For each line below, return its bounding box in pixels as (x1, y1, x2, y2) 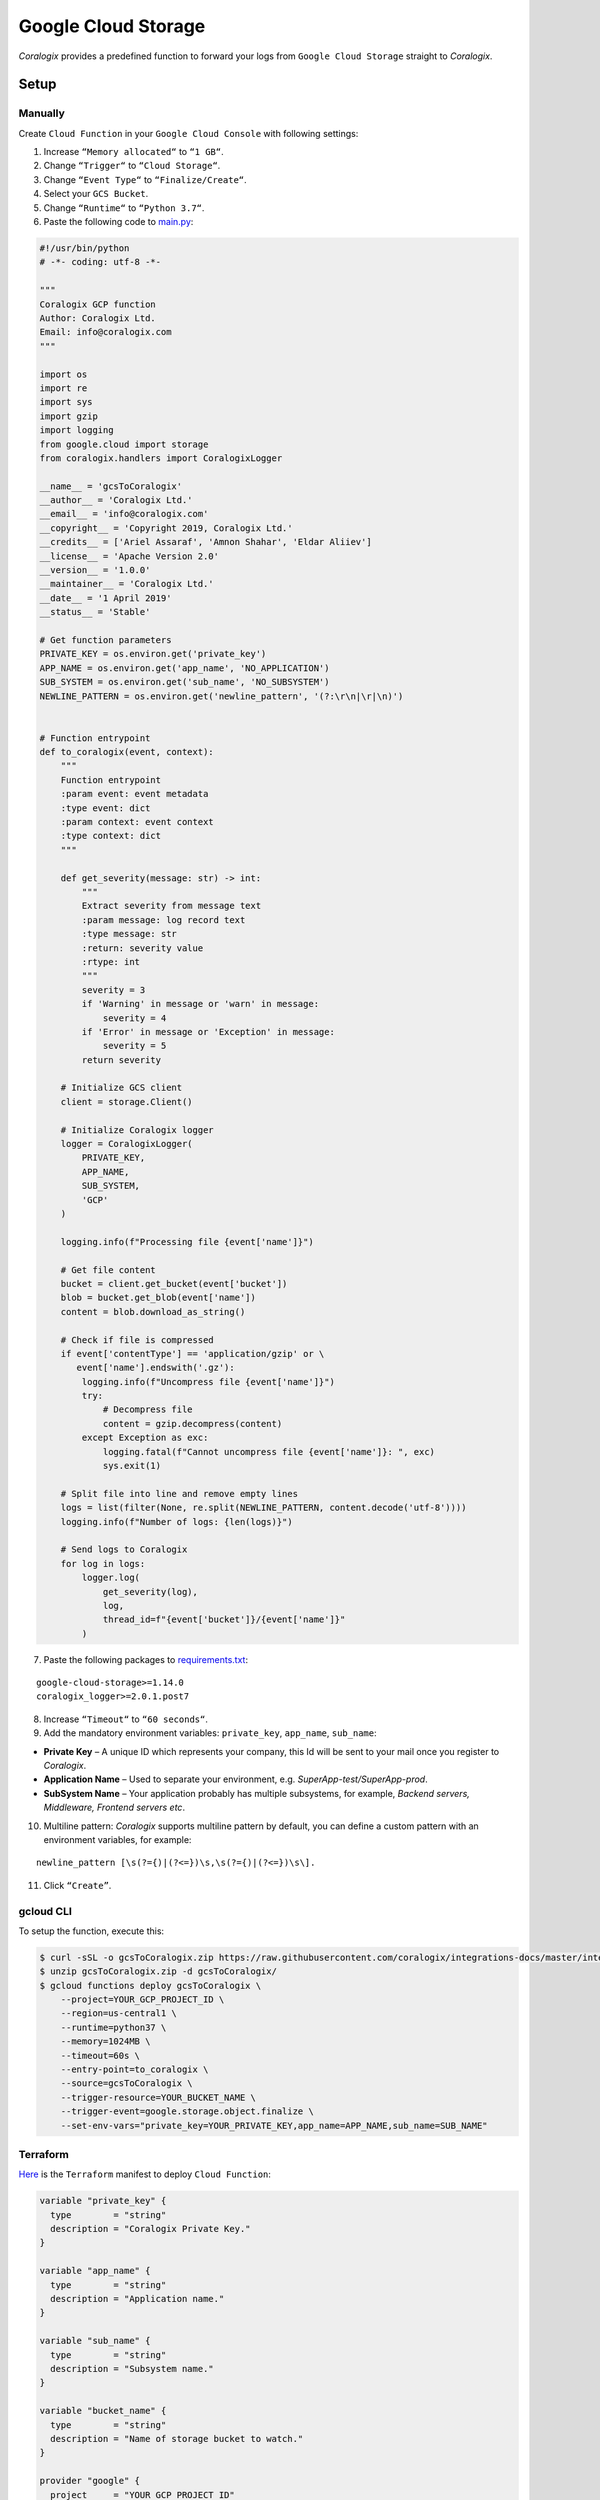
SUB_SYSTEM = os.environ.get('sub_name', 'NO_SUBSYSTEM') (39, 676, 330, 688)
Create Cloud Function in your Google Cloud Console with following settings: (18, 127, 359, 139)
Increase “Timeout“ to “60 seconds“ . (43, 1713, 209, 1725)
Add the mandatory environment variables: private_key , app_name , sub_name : (43, 1727, 377, 1739)
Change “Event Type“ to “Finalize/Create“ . (43, 173, 247, 185)
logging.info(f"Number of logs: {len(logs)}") (60, 1516, 294, 1527)
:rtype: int (81, 956, 140, 967)
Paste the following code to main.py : (43, 216, 194, 228)
